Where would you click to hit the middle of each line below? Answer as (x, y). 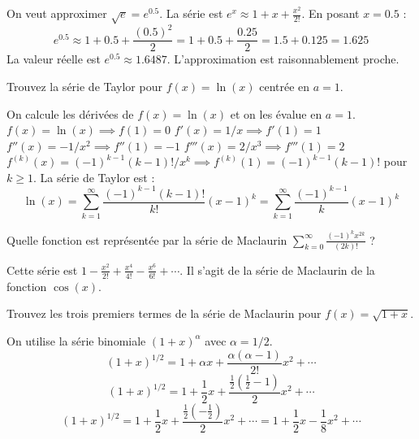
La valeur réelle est (54, 59)
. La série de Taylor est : (94, 177)
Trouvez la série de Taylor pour (84, 86)
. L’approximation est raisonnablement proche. (283, 59)
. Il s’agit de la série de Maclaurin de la (277, 269)
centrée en (285, 86)
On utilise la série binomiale (76, 340)
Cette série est (42, 269)
